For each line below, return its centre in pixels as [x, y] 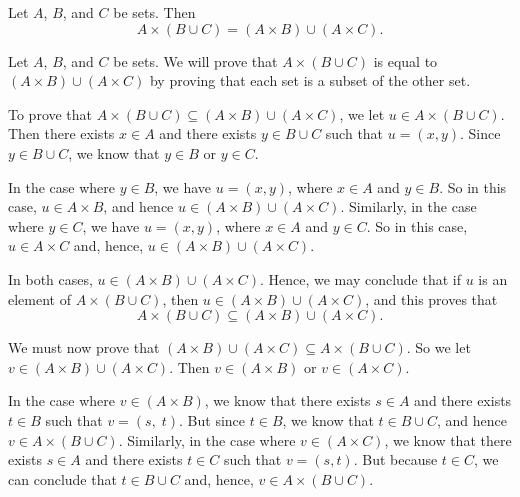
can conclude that [62, 478]
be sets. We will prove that [195, 60]
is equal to [405, 60]
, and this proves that [431, 298]
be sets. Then [154, 12]
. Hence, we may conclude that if [360, 278]
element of [39, 298]
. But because [395, 459]
